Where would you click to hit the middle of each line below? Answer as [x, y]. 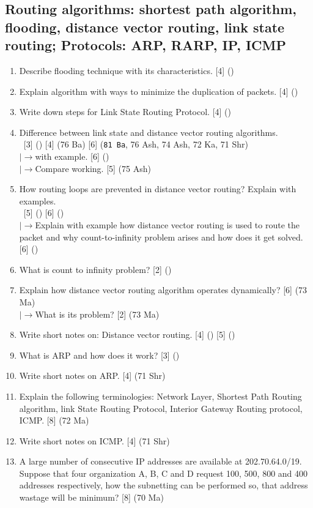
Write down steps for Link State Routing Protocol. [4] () [125, 112]
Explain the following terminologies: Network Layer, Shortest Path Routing [160, 396]
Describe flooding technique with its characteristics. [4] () [127, 70]
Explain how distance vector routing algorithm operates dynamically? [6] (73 [163, 290]
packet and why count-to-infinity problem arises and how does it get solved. [161, 237]
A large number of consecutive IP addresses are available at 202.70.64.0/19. [160, 461]
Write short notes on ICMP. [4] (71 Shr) [94, 440]
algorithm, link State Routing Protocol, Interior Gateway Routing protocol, [161, 408]
